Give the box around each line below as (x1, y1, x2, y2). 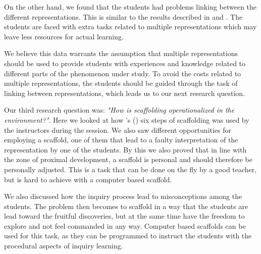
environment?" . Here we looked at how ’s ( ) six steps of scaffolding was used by (4, 114, 249, 125)
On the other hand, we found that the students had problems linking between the (4, 2, 257, 12)
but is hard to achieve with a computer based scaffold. (4, 174, 172, 184)
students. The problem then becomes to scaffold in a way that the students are (4, 200, 248, 211)
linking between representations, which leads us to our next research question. (4, 87, 245, 98)
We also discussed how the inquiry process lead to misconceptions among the (4, 191, 242, 201)
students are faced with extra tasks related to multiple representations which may (4, 21, 257, 32)
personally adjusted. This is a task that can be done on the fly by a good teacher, (4, 164, 257, 174)
